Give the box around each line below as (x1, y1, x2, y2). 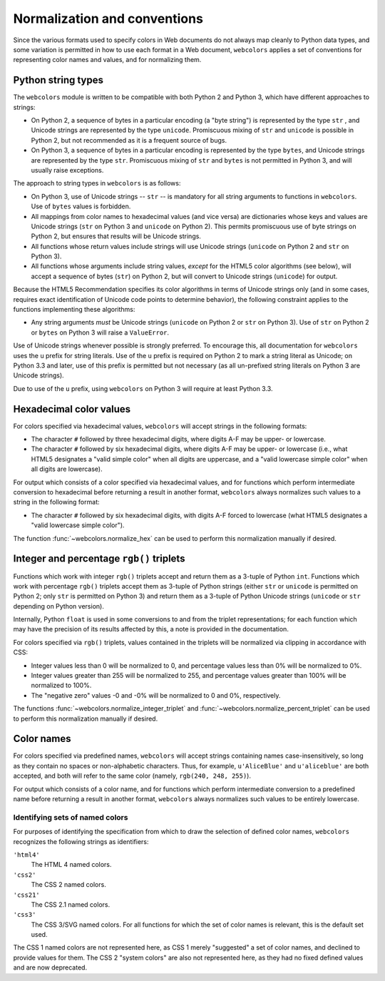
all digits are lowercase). (31, 464, 103, 474)
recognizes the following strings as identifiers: (13, 837, 149, 845)
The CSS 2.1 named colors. (31, 900, 111, 909)
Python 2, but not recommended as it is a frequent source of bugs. (31, 136, 227, 144)
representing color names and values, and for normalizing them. (13, 56, 202, 64)
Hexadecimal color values (13, 403, 131, 415)
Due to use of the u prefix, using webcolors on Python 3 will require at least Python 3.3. (13, 384, 273, 392)
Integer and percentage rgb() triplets (13, 553, 185, 565)
